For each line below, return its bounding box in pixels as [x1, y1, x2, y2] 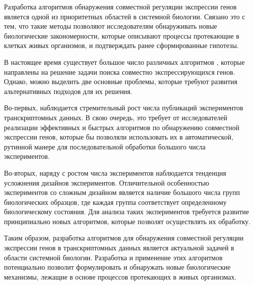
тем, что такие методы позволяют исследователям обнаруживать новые [4, 21, 218, 31]
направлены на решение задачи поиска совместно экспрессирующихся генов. [4, 66, 235, 77]
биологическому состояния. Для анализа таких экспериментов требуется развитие [4, 206, 249, 217]
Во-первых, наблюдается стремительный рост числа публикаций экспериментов [4, 102, 243, 113]
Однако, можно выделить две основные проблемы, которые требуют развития [4, 76, 238, 87]
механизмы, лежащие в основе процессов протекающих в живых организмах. [4, 271, 237, 282]
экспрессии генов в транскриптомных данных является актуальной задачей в [4, 242, 234, 253]
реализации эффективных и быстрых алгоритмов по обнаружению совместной [4, 122, 240, 132]
